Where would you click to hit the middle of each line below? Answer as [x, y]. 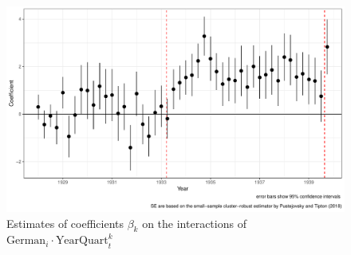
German [26, 241]
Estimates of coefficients [65, 223]
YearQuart [82, 241]
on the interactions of [194, 223]
